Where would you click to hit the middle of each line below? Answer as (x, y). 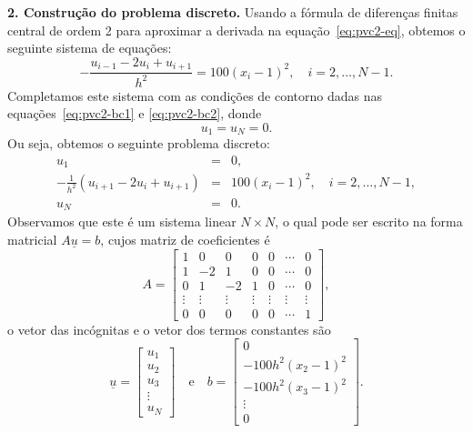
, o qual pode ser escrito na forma (369, 222)
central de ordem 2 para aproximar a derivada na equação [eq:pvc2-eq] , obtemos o (236, 30)
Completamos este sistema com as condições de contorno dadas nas (195, 95)
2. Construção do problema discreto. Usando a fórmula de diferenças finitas (233, 12)
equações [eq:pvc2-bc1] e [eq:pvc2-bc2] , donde (135, 113)
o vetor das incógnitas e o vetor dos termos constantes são (169, 329)
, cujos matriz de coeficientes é (185, 239)
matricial (32, 239)
